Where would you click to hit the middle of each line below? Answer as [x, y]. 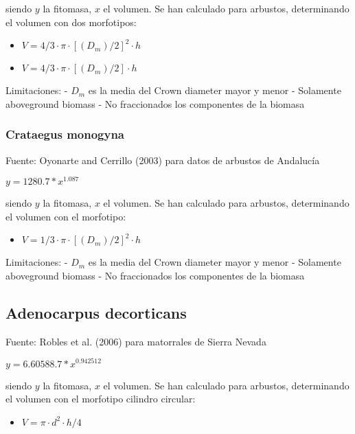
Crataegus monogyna [65, 134]
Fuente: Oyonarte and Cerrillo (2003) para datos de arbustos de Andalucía [163, 160]
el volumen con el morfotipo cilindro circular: [101, 399]
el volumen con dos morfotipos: [71, 22]
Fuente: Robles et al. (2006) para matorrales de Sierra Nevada [136, 341]
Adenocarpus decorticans [96, 313]
